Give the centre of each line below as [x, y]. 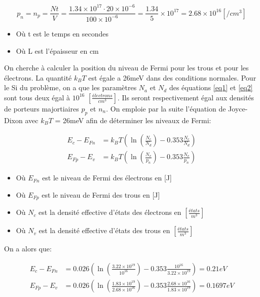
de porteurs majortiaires [42, 108]
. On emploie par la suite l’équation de [166, 108]
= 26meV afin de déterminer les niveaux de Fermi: [133, 120]
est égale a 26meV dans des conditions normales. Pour [172, 77]
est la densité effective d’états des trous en [104, 230]
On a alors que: [28, 249]
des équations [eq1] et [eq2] [211, 87]
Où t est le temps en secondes [62, 33]
